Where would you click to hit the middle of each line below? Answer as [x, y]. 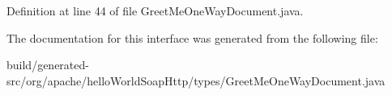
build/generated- [48, 65]
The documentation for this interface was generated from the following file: [192, 37]
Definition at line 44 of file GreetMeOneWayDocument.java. [155, 10]
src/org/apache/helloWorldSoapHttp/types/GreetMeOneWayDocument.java [196, 80]
